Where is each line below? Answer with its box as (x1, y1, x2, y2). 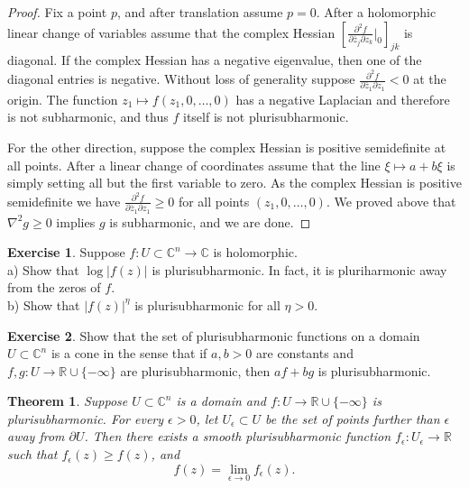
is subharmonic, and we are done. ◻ (109, 212, 311, 231)
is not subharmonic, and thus (7, 107, 169, 126)
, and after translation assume (116, 3, 283, 21)
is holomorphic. (213, 243, 298, 262)
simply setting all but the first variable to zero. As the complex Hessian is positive (7, 173, 462, 192)
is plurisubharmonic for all (134, 295, 280, 314)
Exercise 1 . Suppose (7, 243, 125, 262)
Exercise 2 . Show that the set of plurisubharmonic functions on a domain (7, 326, 420, 345)
